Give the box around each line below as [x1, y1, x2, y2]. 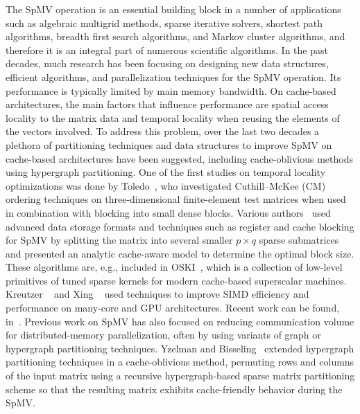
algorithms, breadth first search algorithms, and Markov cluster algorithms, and [6, 29, 345, 44]
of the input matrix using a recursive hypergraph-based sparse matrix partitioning [6, 368, 355, 383]
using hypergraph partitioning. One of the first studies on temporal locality [6, 165, 326, 179]
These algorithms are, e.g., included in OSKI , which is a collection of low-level [6, 260, 343, 274]
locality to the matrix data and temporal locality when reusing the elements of [6, 110, 340, 125]
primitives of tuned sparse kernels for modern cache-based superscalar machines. [6, 273, 347, 287]
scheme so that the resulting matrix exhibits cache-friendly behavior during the [6, 381, 343, 396]
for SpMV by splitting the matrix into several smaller [6, 233, 233, 247]
